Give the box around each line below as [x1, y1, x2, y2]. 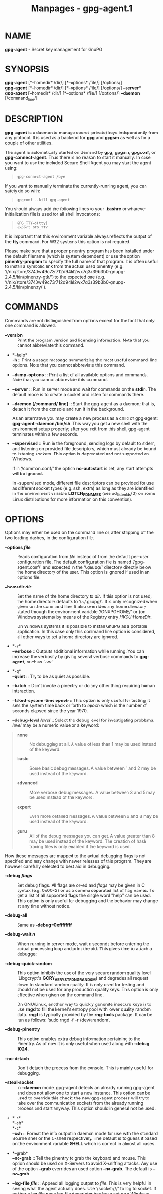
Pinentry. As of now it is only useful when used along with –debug [17, 1041, 150, 1047]
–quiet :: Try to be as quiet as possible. [12, 673, 91, 680]
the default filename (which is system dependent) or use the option [5, 253, 140, 259]
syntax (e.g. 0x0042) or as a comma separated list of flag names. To [17, 888, 155, 893]
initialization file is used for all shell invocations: [5, 211, 100, 217]
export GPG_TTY [17, 225, 48, 229]
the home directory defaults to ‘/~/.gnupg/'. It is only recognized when [17, 599, 158, 605]
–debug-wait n [5, 931, 36, 937]
